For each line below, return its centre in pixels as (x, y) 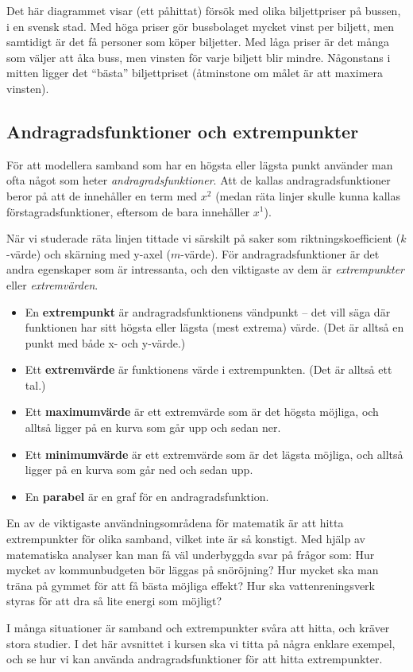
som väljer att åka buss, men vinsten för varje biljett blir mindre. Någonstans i (199, 57)
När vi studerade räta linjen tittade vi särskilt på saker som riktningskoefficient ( (204, 238)
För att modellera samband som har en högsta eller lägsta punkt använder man (200, 164)
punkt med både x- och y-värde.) (105, 342)
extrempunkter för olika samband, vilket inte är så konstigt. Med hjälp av (186, 539)
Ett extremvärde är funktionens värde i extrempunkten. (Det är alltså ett (208, 369)
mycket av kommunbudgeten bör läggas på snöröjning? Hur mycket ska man (193, 570)
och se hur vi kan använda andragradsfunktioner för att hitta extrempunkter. (195, 659)
